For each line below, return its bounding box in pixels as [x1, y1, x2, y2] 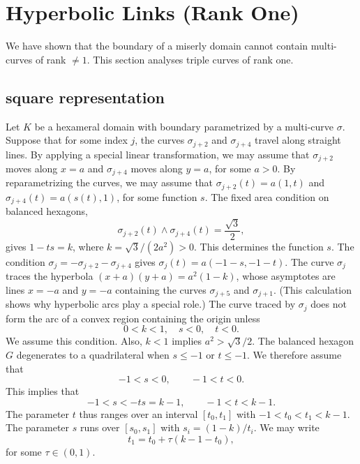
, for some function [117, 189, 197, 204]
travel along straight [254, 133, 341, 147]
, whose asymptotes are [236, 269, 336, 283]
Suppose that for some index [6, 133, 128, 147]
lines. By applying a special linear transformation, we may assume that [6, 147, 310, 161]
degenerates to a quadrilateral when [16, 347, 170, 361]
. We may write [253, 420, 320, 435]
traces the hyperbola [6, 269, 93, 283]
